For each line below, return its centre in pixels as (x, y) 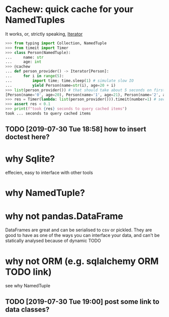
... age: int (23, 62)
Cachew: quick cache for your (69, 9)
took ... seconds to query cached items (48, 114)
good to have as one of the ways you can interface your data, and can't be (82, 235)
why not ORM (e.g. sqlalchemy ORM (82, 261)
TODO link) (28, 272)
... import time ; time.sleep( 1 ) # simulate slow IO (70, 81)
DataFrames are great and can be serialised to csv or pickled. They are (79, 230)
